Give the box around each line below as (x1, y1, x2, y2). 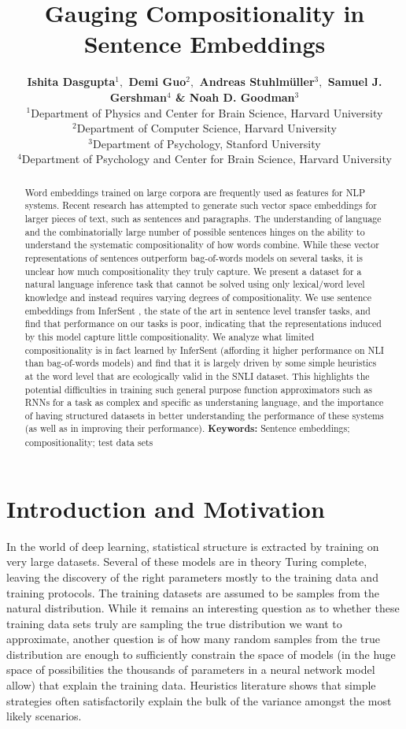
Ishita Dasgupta (27, 73, 116, 90)
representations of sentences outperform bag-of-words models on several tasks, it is (24, 251, 364, 264)
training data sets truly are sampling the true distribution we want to (6, 615, 342, 631)
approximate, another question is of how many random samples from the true (6, 630, 380, 647)
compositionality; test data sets (24, 436, 153, 449)
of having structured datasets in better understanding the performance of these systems (24, 408, 384, 422)
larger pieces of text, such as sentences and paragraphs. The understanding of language (24, 211, 382, 225)
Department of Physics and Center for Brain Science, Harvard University (31, 104, 383, 121)
